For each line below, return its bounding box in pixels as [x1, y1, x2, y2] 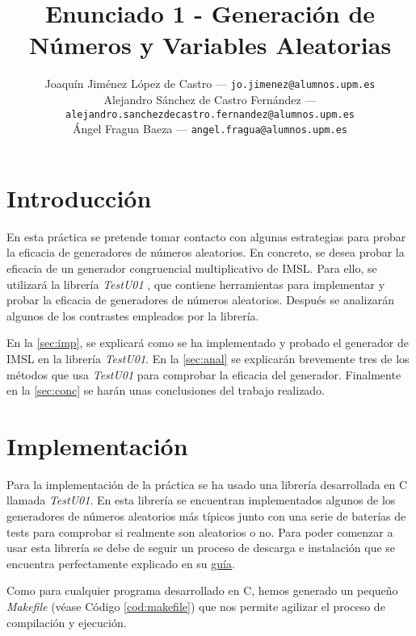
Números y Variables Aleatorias [28, 28, 392, 61]
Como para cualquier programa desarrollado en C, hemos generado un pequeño [6, 582, 398, 599]
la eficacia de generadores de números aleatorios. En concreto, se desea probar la [6, 244, 405, 261]
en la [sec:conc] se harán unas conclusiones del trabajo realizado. [6, 382, 326, 399]
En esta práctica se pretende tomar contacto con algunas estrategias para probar [6, 228, 406, 245]
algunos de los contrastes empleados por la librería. [6, 307, 259, 324]
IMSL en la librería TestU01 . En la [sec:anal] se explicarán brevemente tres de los [6, 349, 410, 366]
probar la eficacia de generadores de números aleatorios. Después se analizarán [6, 291, 395, 308]
